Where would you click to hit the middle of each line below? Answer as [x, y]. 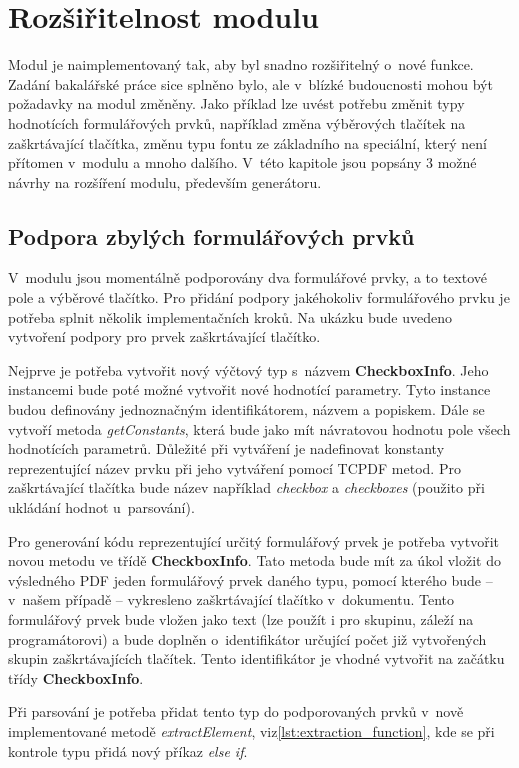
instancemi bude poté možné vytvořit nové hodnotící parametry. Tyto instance [249, 389]
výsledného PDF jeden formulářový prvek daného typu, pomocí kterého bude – [250, 579]
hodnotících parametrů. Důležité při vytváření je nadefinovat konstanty [226, 448]
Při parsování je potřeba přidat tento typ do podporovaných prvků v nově [236, 711]
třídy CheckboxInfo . [76, 677]
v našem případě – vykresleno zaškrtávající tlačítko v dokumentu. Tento [231, 599]
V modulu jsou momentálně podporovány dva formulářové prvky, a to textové [247, 277]
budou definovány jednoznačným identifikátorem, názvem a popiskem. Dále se [246, 409]
